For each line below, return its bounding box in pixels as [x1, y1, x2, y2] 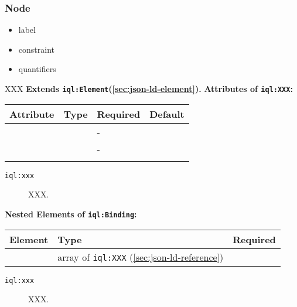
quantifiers [18, 63, 56, 75]
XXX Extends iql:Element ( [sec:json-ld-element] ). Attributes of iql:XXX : [5, 83, 293, 94]
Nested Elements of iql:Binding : [5, 207, 137, 220]
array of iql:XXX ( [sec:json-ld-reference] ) [57, 250, 224, 264]
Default [149, 107, 185, 121]
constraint [18, 43, 54, 55]
